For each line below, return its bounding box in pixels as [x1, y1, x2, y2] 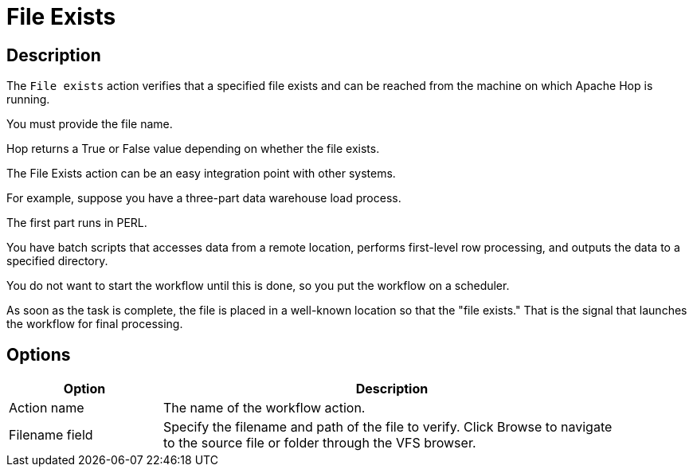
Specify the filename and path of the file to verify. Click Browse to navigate [163, 419, 613, 436]
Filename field [9, 427, 93, 444]
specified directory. [6, 254, 108, 268]
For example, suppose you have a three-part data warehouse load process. [6, 191, 401, 205]
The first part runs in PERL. [6, 216, 147, 230]
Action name [9, 400, 84, 416]
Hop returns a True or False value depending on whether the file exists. [6, 142, 380, 156]
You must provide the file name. [6, 117, 173, 131]
